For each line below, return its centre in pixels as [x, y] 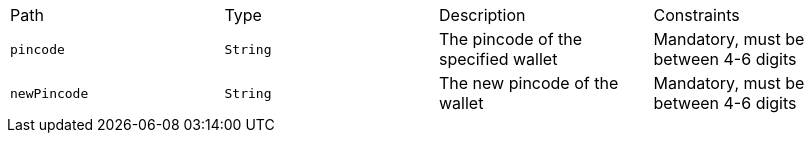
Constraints [696, 15]
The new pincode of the [529, 83]
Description [482, 15]
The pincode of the [511, 39]
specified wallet [498, 59]
